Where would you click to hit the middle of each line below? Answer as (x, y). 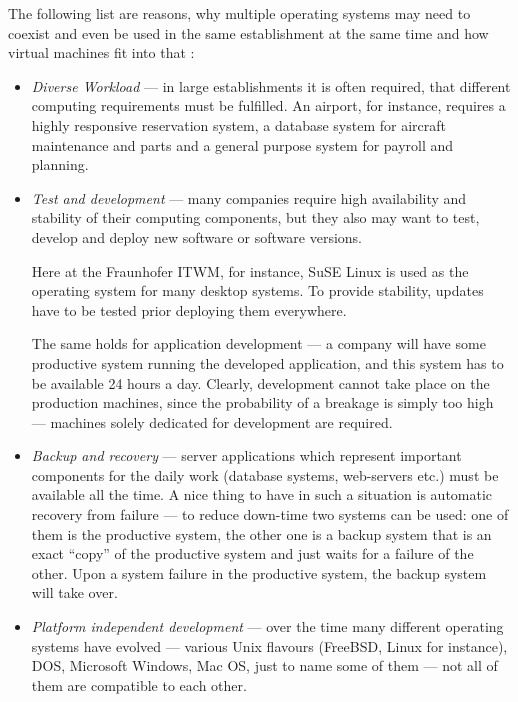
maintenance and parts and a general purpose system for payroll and (242, 144)
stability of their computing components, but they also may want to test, (255, 217)
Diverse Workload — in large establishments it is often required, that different (271, 85)
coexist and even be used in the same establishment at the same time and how (248, 32)
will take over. (74, 592)
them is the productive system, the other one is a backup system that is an (261, 533)
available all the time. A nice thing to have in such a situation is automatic (262, 494)
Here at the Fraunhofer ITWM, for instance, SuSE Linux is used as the (250, 270)
